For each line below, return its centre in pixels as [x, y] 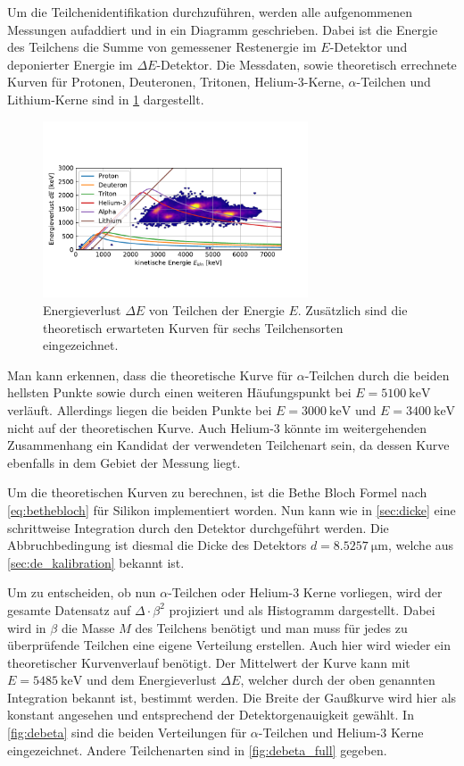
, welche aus [421, 545]
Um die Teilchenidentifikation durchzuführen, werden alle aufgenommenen [210, 12]
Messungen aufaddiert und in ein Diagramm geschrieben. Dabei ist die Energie [223, 29]
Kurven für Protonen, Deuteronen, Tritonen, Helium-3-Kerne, [176, 82]
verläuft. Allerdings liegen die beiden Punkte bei [140, 409]
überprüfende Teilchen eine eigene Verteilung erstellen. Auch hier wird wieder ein [229, 645]
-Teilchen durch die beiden [377, 375]
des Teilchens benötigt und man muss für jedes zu [271, 627]
